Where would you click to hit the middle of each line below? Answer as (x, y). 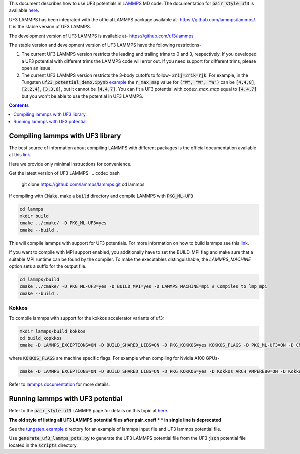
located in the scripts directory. (44, 445)
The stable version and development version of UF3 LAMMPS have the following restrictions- (105, 45)
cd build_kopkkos (41, 338)
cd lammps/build (40, 279)
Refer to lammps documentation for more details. (60, 384)
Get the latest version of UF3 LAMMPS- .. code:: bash (64, 173)
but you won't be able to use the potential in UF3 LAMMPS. (82, 96)
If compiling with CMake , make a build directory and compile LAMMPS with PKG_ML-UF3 (101, 196)
